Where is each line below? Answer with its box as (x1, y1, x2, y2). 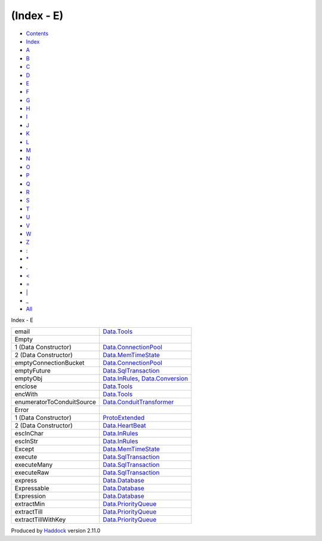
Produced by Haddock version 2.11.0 (11, 527, 101, 534)
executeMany (14, 460, 53, 469)
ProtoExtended (102, 414, 145, 422)
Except (14, 445, 35, 453)
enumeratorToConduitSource (14, 398, 97, 406)
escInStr (14, 437, 38, 445)
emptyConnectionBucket (14, 359, 85, 367)
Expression (14, 492, 46, 500)
